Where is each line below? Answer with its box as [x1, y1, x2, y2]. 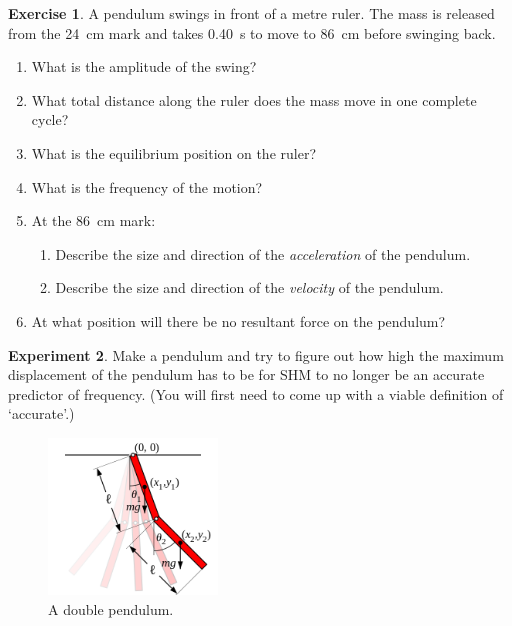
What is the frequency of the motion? [31, 176, 263, 197]
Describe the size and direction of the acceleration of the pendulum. [55, 243, 471, 264]
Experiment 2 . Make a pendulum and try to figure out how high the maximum [8, 344, 504, 365]
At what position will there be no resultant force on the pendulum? [31, 310, 446, 331]
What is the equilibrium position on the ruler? [31, 142, 316, 163]
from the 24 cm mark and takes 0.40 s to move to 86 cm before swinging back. [8, 22, 496, 43]
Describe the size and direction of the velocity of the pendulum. [55, 277, 444, 298]
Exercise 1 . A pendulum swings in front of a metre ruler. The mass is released [8, 3, 495, 23]
